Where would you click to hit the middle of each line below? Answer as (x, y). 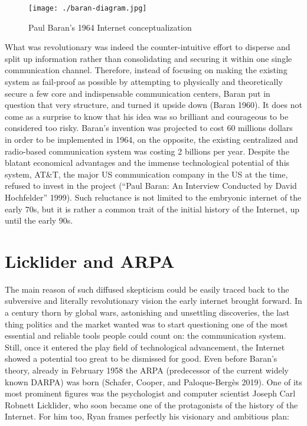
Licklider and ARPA (90, 260)
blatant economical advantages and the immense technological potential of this (147, 163)
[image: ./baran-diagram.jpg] (88, 8)
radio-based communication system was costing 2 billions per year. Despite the (147, 151)
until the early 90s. (39, 220)
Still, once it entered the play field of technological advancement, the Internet (145, 347)
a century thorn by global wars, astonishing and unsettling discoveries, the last (147, 312)
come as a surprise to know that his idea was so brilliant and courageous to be (147, 116)
